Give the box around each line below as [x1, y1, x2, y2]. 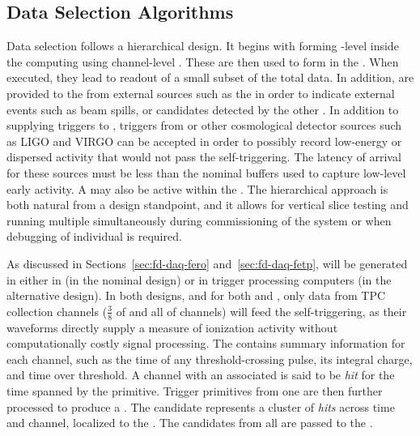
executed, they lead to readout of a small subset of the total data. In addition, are [6, 69, 414, 86]
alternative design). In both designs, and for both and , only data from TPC [6, 287, 386, 304]
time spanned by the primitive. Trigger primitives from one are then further [6, 382, 383, 399]
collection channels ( [6, 302, 108, 319]
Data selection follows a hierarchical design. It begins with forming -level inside [6, 37, 399, 54]
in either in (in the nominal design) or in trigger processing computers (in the [6, 271, 392, 288]
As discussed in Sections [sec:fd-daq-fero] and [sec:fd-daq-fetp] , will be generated [6, 254, 408, 271]
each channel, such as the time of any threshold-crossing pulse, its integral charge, [6, 350, 413, 367]
